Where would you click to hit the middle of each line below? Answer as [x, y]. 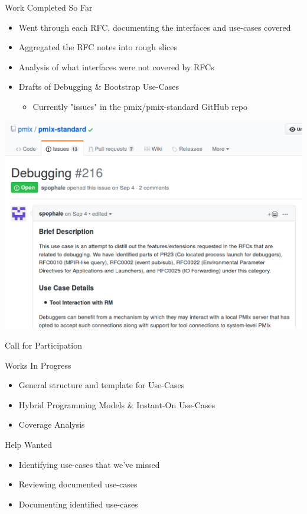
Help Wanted [29, 445]
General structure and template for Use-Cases [102, 385]
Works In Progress [38, 365]
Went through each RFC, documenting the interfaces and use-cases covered [155, 27]
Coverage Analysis [52, 424]
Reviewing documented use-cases [78, 484]
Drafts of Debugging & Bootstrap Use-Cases [99, 87]
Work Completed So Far [49, 7]
